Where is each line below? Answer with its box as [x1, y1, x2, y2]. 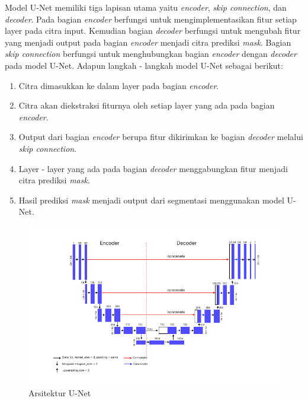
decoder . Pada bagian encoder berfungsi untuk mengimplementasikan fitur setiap [5, 12, 297, 25]
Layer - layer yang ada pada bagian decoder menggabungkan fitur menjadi [18, 162, 288, 174]
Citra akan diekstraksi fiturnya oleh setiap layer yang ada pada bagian [18, 99, 275, 112]
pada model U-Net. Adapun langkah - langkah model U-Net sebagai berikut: [5, 59, 283, 71]
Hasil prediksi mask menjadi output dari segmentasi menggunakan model [18, 193, 284, 206]
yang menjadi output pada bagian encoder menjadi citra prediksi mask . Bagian [5, 36, 291, 48]
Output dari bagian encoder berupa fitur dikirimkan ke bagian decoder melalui [18, 131, 303, 143]
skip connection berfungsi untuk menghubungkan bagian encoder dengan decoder [5, 47, 297, 60]
